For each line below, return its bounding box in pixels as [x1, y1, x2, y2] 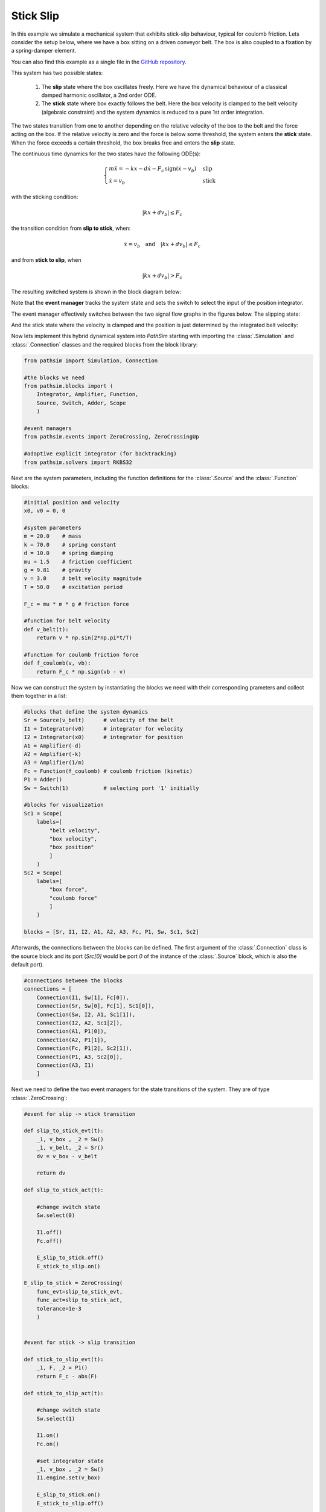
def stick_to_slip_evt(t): [24, 1355, 104, 1363]
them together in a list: [11, 692, 68, 700]
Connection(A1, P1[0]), [36, 1028, 107, 1035]
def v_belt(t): [24, 626, 69, 633]
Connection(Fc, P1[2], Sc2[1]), [36, 1045, 133, 1052]
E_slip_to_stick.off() [36, 1254, 104, 1261]
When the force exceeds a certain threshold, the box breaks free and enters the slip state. [11, 139, 235, 146]
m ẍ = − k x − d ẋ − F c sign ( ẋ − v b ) [109, 165, 197, 174]
